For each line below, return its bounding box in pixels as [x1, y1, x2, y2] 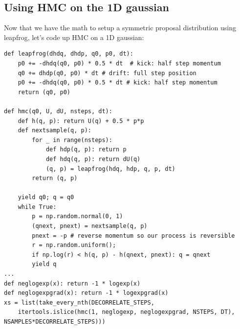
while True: [18, 203, 57, 210]
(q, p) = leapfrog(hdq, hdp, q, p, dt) [45, 165, 175, 172]
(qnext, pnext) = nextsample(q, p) [32, 223, 148, 230]
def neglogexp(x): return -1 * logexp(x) [4, 280, 141, 287]
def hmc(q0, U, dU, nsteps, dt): [4, 107, 112, 115]
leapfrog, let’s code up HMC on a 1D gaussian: [4, 32, 144, 42]
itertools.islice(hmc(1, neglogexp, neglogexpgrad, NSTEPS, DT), [18, 308, 235, 316]
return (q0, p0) [18, 88, 71, 96]
